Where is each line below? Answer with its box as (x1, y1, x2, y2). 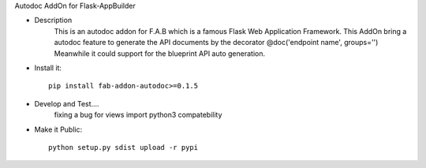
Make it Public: (34, 125, 83, 134)
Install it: (34, 63, 62, 73)
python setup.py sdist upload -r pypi (48, 143, 199, 151)
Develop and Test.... (34, 99, 99, 108)
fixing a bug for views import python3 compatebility (54, 110, 222, 120)
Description (34, 16, 73, 25)
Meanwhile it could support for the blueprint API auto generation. (54, 48, 266, 58)
